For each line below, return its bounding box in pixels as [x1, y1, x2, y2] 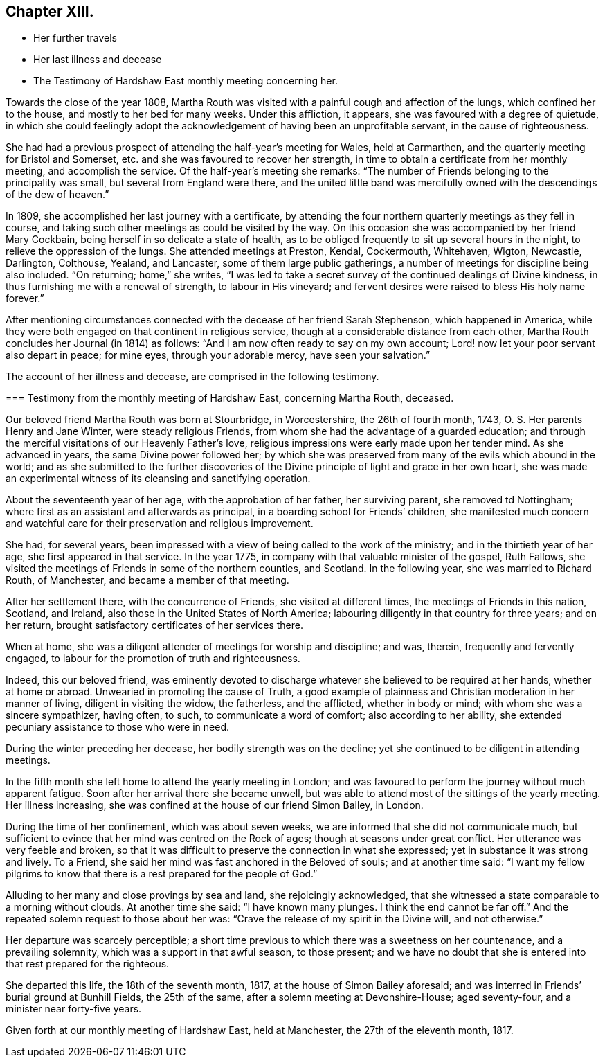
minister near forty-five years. [6, 1003, 142, 1015]
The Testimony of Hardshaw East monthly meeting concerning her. [33, 75, 338, 87]
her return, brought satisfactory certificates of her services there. [6, 619, 303, 632]
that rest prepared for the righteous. [6, 958, 170, 970]
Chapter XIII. [6, 3, 94, 20]
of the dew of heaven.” [6, 188, 109, 201]
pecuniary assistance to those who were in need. [6, 721, 230, 733]
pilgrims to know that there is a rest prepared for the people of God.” [6, 868, 318, 880]
